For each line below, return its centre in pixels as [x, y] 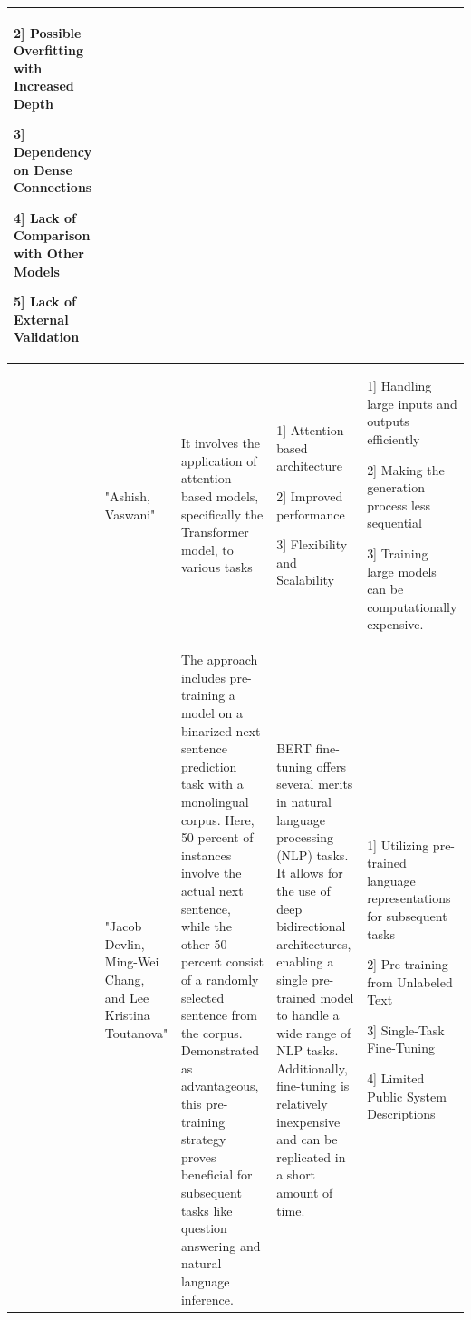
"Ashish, [127, 496]
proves [198, 1156]
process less [399, 505]
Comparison [52, 235]
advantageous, [220, 1086]
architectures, [314, 943]
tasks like [207, 1210]
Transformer [215, 532]
